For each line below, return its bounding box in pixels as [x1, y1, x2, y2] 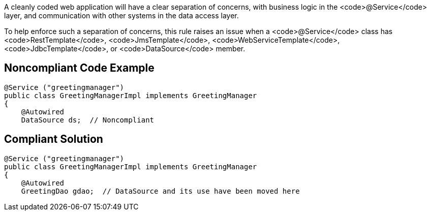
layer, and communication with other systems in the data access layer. [4, 11, 239, 20]
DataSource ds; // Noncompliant [21, 115, 155, 124]
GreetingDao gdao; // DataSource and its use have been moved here [21, 187, 300, 195]
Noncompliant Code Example [4, 62, 155, 75]
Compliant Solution [4, 133, 103, 146]
